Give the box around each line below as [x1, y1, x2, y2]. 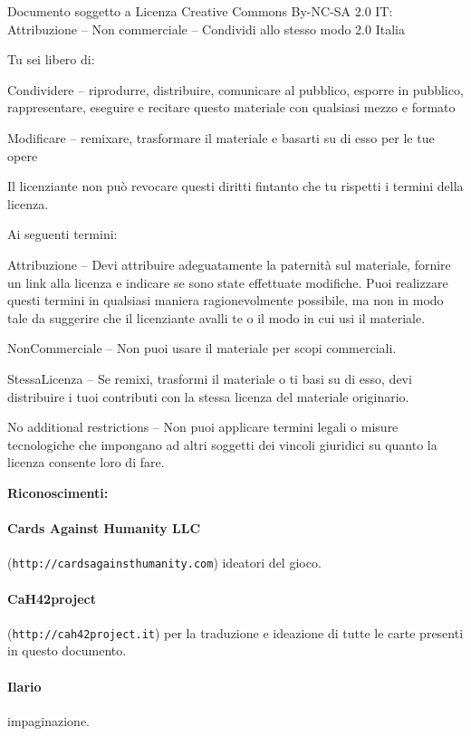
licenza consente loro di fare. [7, 453, 165, 472]
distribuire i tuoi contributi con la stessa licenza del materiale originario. [7, 387, 409, 406]
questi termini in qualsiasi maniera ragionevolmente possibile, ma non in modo [7, 291, 444, 310]
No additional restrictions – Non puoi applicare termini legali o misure [7, 417, 399, 436]
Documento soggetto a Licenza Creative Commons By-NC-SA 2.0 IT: [7, 2, 393, 20]
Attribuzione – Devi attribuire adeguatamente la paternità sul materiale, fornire [7, 254, 451, 273]
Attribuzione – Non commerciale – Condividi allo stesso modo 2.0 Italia [7, 19, 405, 38]
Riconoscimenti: [7, 483, 109, 502]
